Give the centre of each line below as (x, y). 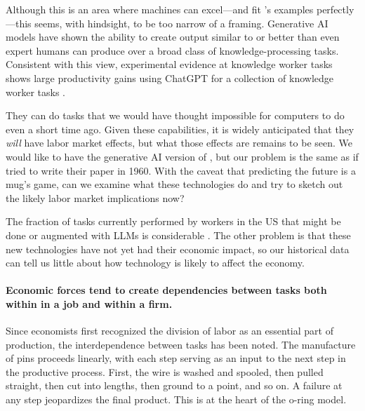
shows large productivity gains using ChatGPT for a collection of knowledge (170, 78)
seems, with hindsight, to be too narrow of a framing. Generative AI (181, 23)
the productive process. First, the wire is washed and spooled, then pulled (165, 371)
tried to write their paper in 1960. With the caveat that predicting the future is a (181, 170)
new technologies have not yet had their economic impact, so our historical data (178, 249)
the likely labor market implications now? (95, 197)
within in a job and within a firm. (89, 303)
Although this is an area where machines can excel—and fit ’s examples (160, 9)
